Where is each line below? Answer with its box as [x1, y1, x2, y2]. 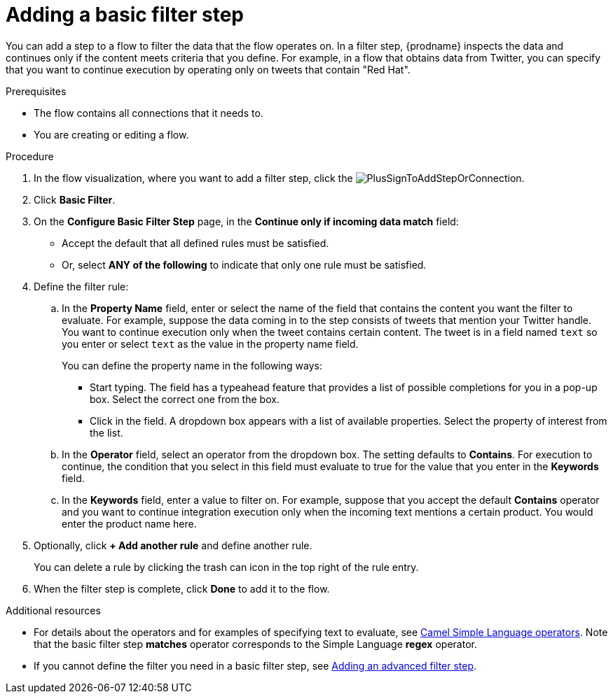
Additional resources [6, 604, 101, 616]
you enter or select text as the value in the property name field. [62, 337, 359, 350]
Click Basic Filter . [34, 193, 116, 206]
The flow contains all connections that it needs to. [34, 106, 263, 119]
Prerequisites [6, 85, 67, 97]
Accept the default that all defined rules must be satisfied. [62, 236, 329, 249]
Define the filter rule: [34, 280, 129, 292]
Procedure [6, 150, 54, 162]
